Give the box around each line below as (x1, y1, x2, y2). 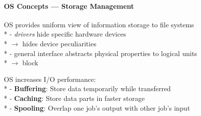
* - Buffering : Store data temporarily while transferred (4, 83, 171, 94)
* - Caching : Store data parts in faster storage (4, 93, 145, 103)
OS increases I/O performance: (4, 74, 96, 84)
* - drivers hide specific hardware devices (4, 29, 126, 39)
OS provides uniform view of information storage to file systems (4, 19, 194, 29)
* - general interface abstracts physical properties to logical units (4, 48, 197, 58)
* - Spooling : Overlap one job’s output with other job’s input (4, 102, 190, 113)
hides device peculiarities (22, 38, 96, 48)
